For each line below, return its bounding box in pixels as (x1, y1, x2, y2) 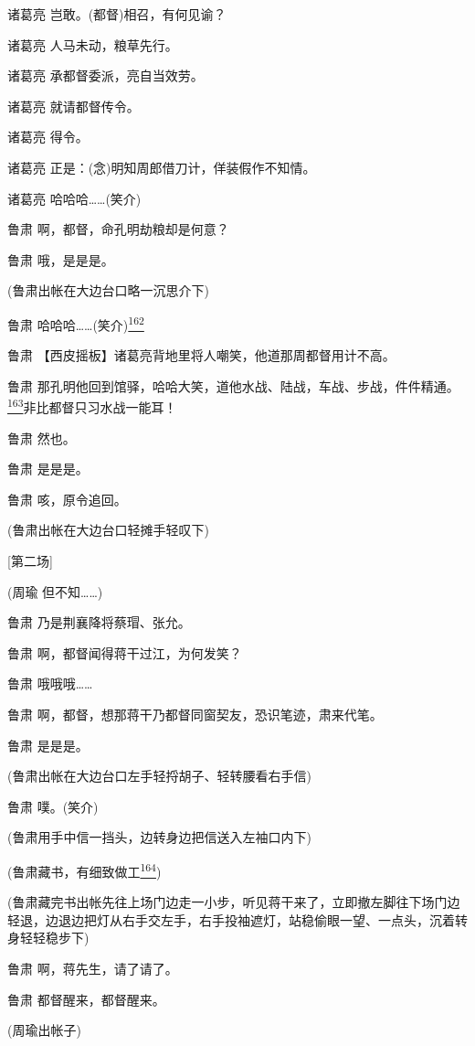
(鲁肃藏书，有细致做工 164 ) (7, 859, 162, 881)
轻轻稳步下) (19, 928, 90, 947)
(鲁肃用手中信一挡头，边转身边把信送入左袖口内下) (7, 827, 311, 847)
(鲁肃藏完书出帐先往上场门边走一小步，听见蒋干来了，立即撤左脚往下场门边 (7, 892, 460, 912)
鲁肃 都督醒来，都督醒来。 (7, 989, 165, 1009)
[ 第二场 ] (7, 551, 53, 570)
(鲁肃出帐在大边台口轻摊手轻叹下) (7, 520, 209, 539)
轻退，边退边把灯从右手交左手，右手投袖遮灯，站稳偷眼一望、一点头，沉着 (7, 910, 455, 929)
